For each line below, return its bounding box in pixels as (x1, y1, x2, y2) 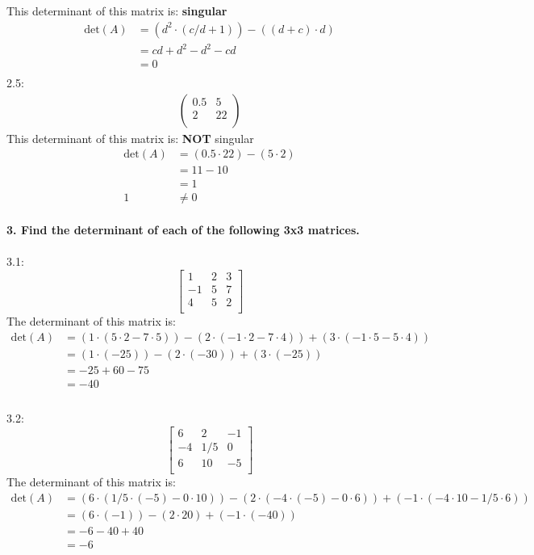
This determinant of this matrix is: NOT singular (6, 129, 254, 146)
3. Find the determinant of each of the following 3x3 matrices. (6, 221, 360, 238)
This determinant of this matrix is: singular (6, 2, 227, 19)
